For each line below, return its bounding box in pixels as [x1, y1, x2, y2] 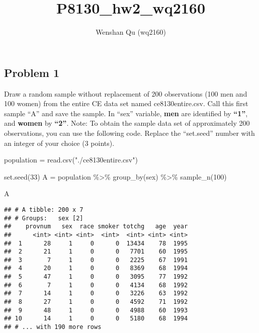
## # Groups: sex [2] [4, 214, 83, 222]
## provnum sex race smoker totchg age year [4, 223, 188, 230]
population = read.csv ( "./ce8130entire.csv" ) [4, 154, 138, 165]
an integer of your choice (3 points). [4, 137, 115, 148]
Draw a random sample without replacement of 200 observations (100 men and [4, 88, 247, 99]
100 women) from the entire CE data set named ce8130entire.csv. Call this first [4, 98, 248, 109]
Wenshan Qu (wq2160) [96, 27, 166, 37]
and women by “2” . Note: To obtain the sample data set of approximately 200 [4, 118, 250, 128]
